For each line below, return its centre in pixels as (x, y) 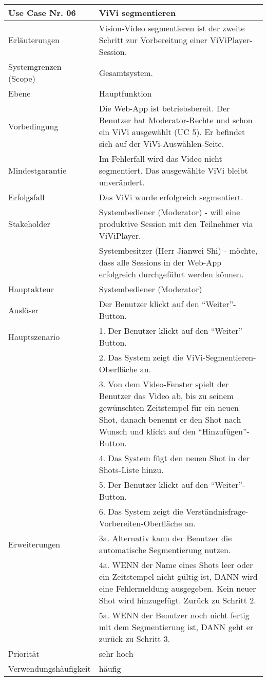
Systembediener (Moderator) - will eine (169, 212)
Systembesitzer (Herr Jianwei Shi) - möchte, (178, 250)
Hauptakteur (31, 289)
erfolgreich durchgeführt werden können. (171, 274)
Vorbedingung (33, 126)
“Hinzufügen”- (224, 431)
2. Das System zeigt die (141, 357)
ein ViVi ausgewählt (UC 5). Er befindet (172, 132)
